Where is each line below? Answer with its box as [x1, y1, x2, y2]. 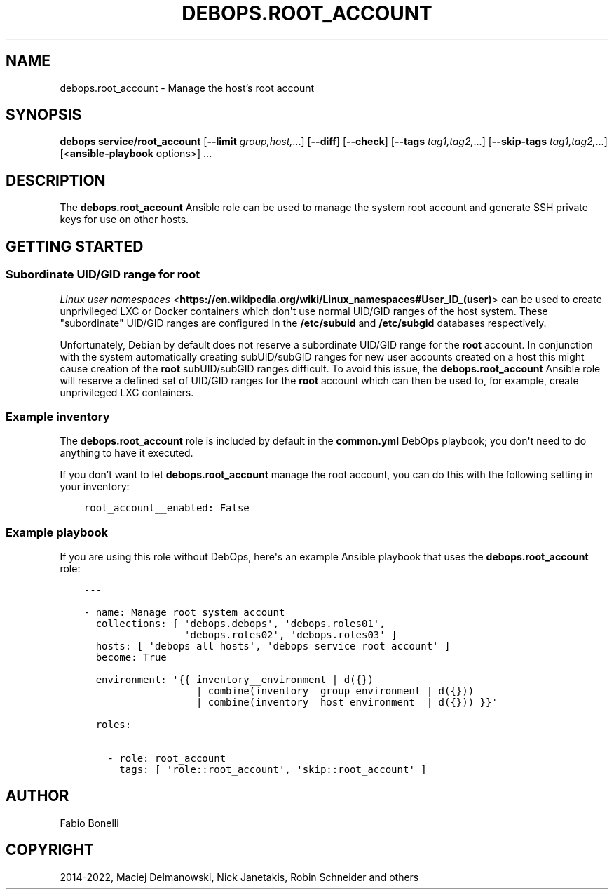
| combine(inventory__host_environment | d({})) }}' [196, 697, 498, 708]
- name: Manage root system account [83, 607, 285, 618]
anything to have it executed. [60, 447, 193, 459]
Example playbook [6, 525, 108, 539]
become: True [95, 652, 167, 663]
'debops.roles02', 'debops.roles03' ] [184, 629, 397, 640]
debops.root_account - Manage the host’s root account [60, 81, 315, 94]
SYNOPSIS [6, 106, 82, 124]
